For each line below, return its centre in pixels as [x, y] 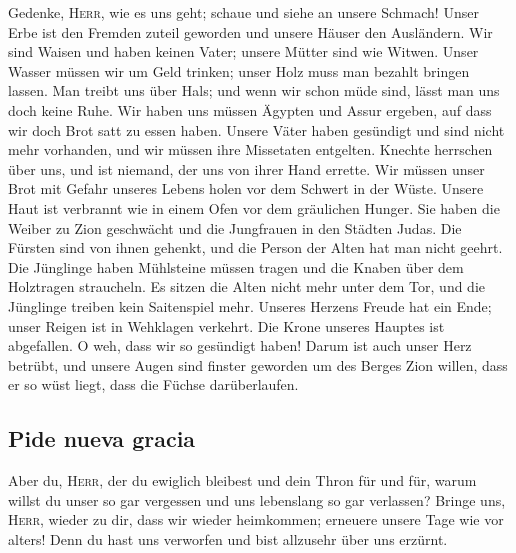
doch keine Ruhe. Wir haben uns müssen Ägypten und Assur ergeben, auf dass [250, 109]
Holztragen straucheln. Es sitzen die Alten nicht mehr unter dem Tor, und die [247, 286]
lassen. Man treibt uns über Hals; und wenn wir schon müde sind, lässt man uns [254, 90]
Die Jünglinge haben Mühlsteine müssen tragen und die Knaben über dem [236, 266]
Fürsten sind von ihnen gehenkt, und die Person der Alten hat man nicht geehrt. [255, 247]
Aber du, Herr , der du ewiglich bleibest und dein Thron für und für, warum [242, 480]
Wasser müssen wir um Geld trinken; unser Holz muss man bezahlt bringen [239, 70]
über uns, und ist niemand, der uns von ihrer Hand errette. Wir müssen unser [246, 168]
